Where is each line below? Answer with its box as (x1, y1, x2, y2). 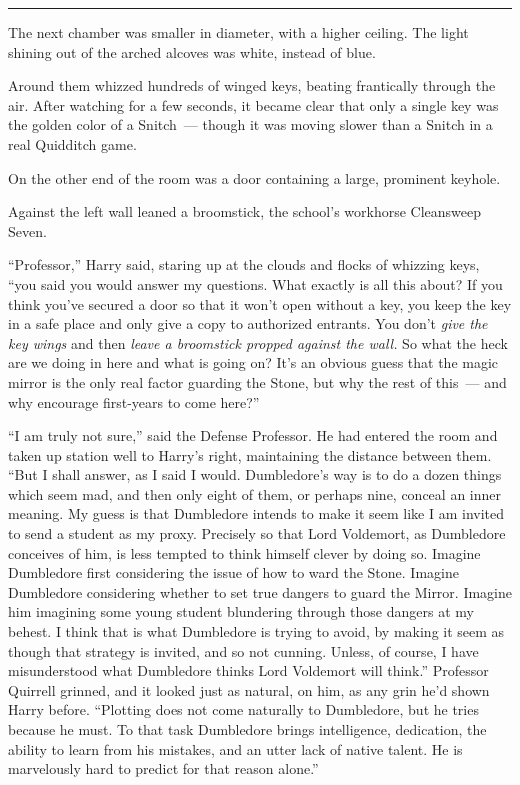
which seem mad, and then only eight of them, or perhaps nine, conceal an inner (8, 483, 501, 504)
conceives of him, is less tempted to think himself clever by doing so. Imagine (8, 542, 481, 563)
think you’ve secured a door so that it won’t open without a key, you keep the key (8, 293, 512, 314)
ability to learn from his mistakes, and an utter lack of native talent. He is (8, 738, 463, 759)
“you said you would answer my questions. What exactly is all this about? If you (8, 273, 503, 294)
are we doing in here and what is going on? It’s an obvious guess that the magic (8, 352, 499, 373)
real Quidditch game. (8, 133, 137, 154)
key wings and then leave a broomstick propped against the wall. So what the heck (8, 332, 508, 353)
